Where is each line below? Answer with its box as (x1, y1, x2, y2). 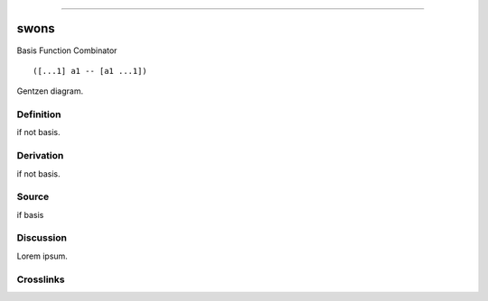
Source (16, 190, 50, 203)
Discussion (16, 232, 68, 244)
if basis (16, 209, 44, 220)
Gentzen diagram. (16, 86, 84, 96)
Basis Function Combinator (16, 45, 117, 56)
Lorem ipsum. (16, 251, 68, 261)
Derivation (16, 150, 64, 162)
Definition (16, 108, 61, 121)
